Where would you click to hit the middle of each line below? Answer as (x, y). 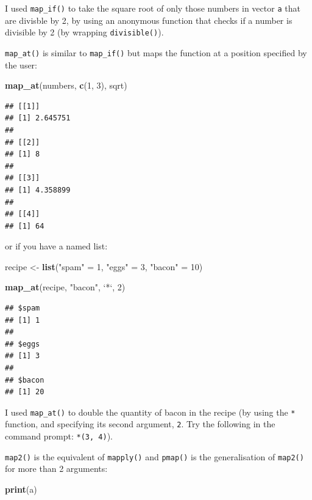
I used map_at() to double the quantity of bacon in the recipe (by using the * (150, 412)
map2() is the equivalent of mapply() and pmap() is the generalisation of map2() (154, 456)
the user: (21, 64)
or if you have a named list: (56, 246)
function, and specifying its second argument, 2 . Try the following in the (140, 424)
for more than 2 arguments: (56, 469)
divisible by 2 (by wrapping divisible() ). (84, 32)
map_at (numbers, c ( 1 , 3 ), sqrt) (66, 85)
